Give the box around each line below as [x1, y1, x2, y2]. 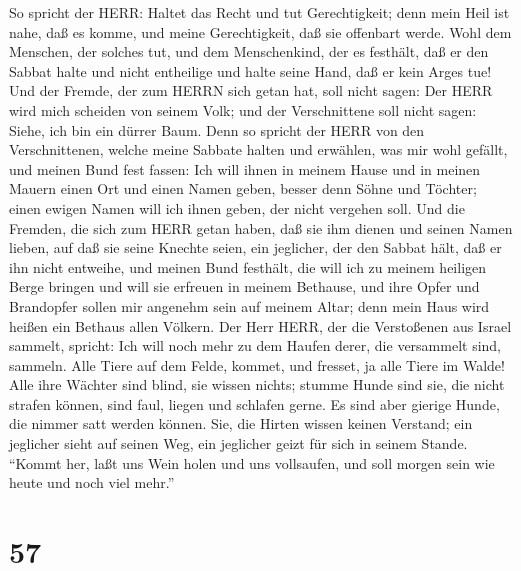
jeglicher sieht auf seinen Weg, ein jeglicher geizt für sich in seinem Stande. [9, 433, 468, 454]
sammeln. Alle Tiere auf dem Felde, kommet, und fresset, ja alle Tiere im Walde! [9, 354, 505, 375]
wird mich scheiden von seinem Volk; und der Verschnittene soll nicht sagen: [9, 99, 477, 120]
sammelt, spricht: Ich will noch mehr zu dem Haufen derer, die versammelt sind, [9, 335, 502, 356]
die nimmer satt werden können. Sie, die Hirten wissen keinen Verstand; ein [9, 413, 473, 434]
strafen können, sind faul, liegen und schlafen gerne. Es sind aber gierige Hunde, [9, 393, 500, 414]
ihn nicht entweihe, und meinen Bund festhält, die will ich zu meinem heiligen [9, 256, 487, 277]
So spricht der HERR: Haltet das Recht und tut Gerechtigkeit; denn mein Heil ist [9, 2, 510, 22]
